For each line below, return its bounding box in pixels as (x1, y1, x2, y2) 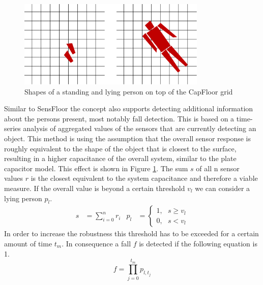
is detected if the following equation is (139, 238, 257, 248)
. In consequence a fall (62, 238, 131, 248)
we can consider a (195, 182, 250, 193)
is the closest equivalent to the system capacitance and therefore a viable (31, 173, 258, 183)
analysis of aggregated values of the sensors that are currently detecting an (23, 123, 256, 134)
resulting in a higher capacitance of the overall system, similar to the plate (4, 153, 237, 164)
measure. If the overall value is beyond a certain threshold (4, 182, 185, 193)
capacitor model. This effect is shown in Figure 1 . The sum (4, 163, 188, 173)
